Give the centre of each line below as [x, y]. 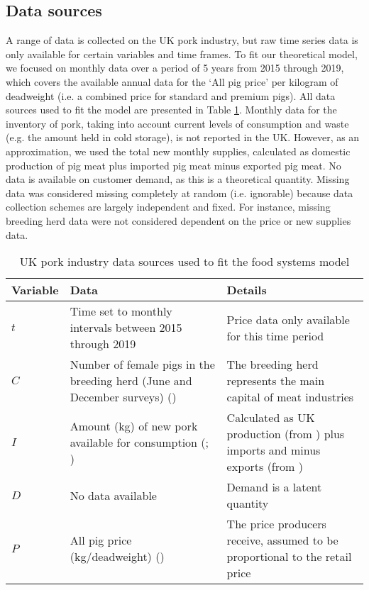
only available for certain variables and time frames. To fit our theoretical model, [182, 54]
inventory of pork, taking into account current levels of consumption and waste [177, 123]
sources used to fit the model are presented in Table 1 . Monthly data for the [171, 110]
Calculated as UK [271, 418]
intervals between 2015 [126, 328]
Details [247, 290]
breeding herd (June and [131, 381]
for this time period [275, 335]
